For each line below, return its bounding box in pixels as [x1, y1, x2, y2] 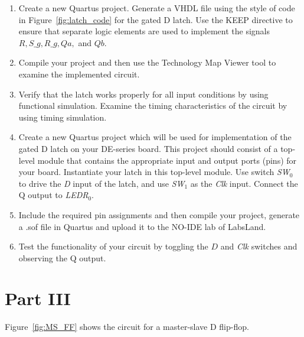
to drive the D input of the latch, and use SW [18, 177, 185, 189]
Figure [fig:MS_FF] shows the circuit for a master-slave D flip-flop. [5, 320, 249, 333]
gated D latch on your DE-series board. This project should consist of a [18, 142, 278, 154]
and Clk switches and [220, 240, 298, 252]
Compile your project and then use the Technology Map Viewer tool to [18, 56, 276, 69]
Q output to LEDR [18, 189, 89, 201]
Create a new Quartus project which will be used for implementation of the [18, 131, 292, 143]
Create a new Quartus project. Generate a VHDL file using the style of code [18, 2, 295, 14]
